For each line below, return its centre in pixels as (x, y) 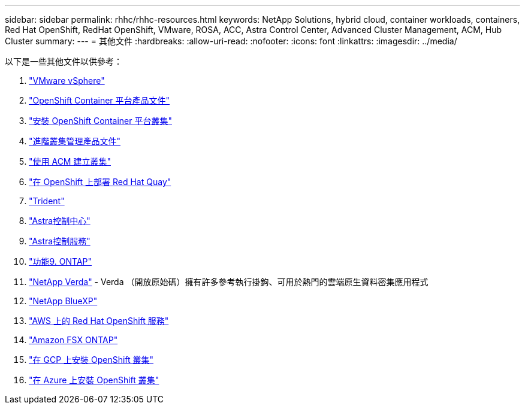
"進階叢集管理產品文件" (75, 141)
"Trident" (47, 201)
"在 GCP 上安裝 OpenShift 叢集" (91, 360)
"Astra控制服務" (60, 241)
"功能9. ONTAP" (61, 261)
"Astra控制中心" (60, 221)
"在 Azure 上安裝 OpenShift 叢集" (94, 380)
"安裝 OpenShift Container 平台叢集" (100, 121)
